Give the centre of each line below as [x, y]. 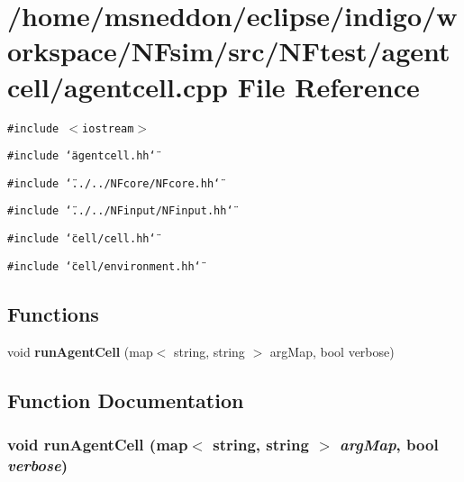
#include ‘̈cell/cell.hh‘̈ [82, 239]
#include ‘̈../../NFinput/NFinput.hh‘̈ [120, 211]
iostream [108, 128]
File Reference [328, 86]
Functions [53, 313]
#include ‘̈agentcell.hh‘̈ [82, 156]
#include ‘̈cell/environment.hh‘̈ [104, 266]
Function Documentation [126, 400]
